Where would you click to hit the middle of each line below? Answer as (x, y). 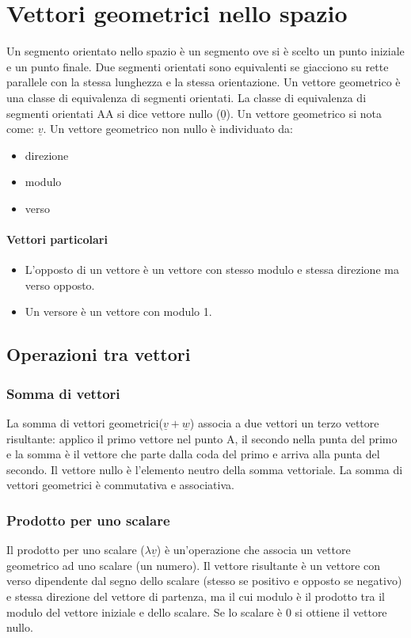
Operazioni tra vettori (99, 354)
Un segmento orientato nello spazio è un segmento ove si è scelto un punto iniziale (205, 51)
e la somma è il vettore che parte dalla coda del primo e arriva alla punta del (193, 454)
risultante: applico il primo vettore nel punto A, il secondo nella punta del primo (202, 438)
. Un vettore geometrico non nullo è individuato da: (168, 129)
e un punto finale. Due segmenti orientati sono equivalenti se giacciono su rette (198, 66)
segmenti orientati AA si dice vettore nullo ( (114, 113)
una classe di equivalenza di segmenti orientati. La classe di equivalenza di (186, 97)
